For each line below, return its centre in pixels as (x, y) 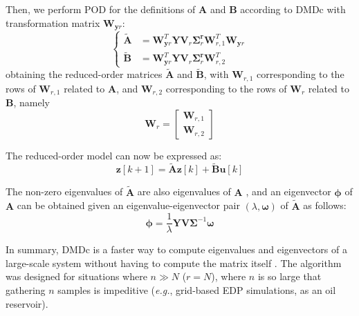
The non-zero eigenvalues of (64, 191)
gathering (26, 289)
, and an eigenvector (288, 191)
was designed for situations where (76, 276)
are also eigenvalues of (184, 191)
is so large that (289, 276)
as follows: (325, 205)
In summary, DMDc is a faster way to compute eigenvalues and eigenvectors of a (176, 249)
